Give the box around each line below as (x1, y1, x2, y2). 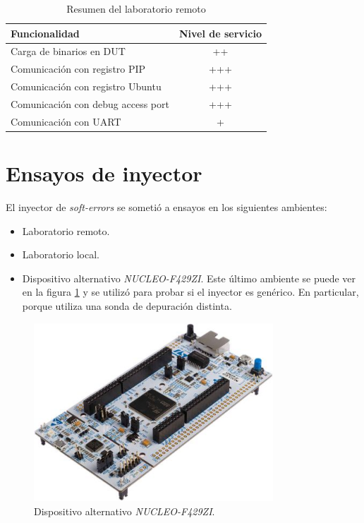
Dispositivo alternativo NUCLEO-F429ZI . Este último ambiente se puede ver (22, 270, 356, 285)
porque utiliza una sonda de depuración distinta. (22, 299, 232, 313)
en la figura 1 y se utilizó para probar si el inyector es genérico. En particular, (22, 284, 359, 299)
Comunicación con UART (11, 114, 121, 128)
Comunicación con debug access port (11, 96, 169, 111)
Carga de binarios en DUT (11, 44, 126, 59)
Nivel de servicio (178, 25, 262, 40)
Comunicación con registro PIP (11, 61, 146, 76)
